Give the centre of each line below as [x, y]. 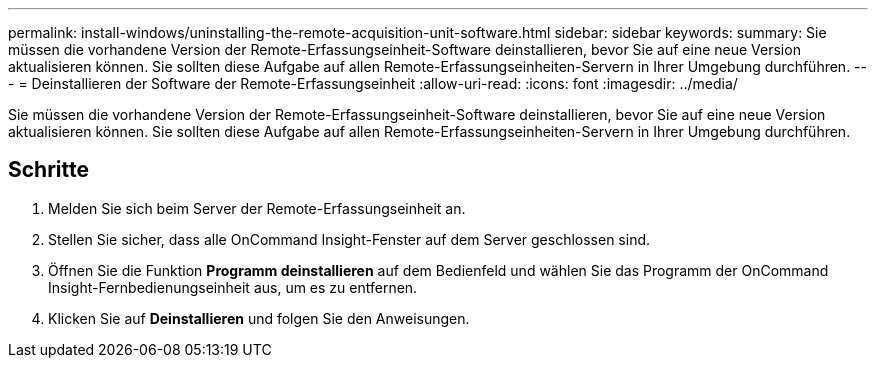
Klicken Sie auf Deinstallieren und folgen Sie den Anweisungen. [259, 318]
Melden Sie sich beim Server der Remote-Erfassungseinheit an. [257, 208]
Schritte [48, 170]
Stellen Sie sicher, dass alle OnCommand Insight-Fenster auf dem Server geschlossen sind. [349, 239]
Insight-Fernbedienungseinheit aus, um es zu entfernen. [233, 287]
